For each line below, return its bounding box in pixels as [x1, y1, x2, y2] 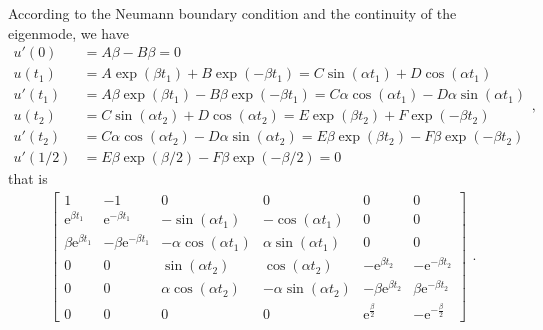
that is [8, 168, 48, 189]
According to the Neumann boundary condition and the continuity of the [8, 3, 457, 23]
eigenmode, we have [8, 22, 129, 43]
